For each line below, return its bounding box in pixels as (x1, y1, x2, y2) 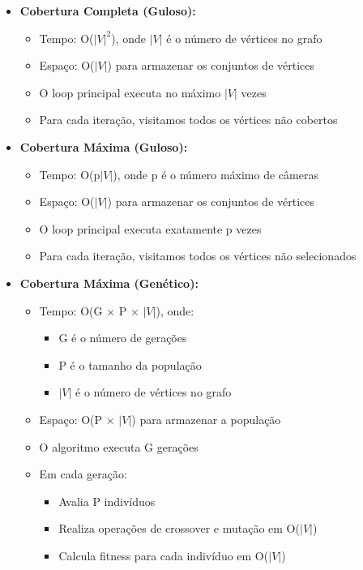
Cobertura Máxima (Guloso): (19, 138, 188, 155)
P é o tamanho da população (58, 356, 202, 373)
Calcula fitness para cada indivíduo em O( (58, 546, 269, 564)
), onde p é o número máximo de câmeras (113, 165, 318, 182)
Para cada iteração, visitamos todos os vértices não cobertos (39, 111, 338, 128)
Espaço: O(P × (39, 410, 115, 427)
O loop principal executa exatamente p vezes (39, 220, 262, 237)
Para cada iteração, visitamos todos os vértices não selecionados (39, 247, 357, 264)
